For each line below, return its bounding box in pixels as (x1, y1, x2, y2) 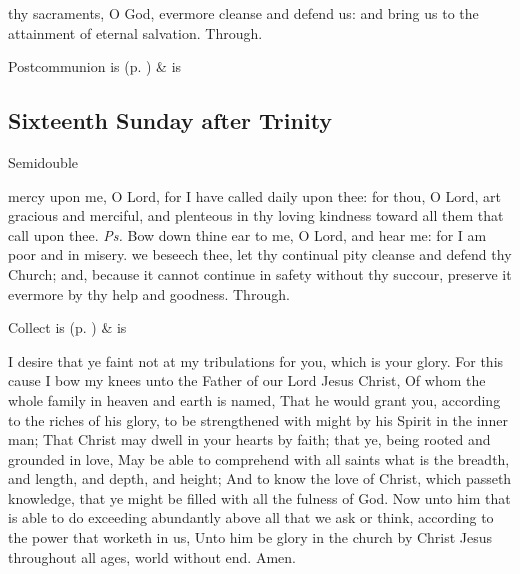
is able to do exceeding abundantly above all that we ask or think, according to (8, 507, 494, 528)
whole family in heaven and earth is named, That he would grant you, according (8, 389, 501, 410)
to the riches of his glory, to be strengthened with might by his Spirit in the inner (8, 409, 508, 430)
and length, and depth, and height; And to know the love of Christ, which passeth (8, 468, 512, 489)
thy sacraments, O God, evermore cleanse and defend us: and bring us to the (8, 3, 479, 23)
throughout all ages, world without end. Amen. (8, 546, 296, 567)
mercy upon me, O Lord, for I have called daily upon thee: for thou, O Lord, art (8, 185, 501, 206)
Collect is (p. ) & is (8, 317, 127, 338)
